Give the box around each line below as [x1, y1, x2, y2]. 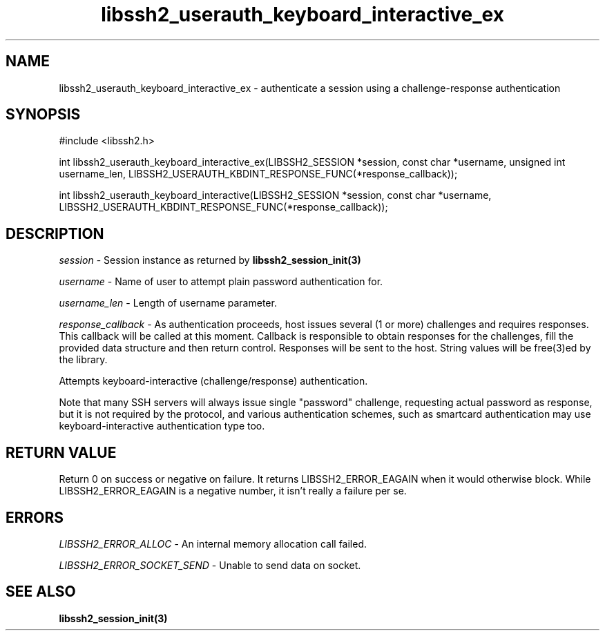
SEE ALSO [6, 583, 76, 601]
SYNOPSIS [6, 106, 81, 124]
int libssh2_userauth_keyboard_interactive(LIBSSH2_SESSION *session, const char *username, [59, 189, 492, 202]
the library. [59, 354, 108, 366]
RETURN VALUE [6, 443, 117, 461]
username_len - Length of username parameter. [59, 297, 277, 309]
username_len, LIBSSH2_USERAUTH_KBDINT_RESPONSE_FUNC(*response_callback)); [59, 168, 458, 180]
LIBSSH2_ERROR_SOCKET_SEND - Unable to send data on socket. [59, 559, 361, 571]
